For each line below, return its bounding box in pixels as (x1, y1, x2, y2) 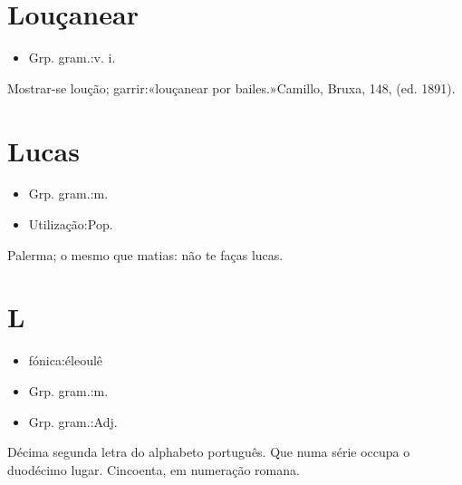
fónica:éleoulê (28, 351, 103, 370)
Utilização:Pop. (28, 215, 113, 234)
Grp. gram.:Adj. (28, 412, 118, 431)
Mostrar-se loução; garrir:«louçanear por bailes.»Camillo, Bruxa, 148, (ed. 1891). (7, 78, 456, 97)
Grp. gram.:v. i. (28, 48, 116, 67)
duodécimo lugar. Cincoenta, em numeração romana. (7, 460, 300, 479)
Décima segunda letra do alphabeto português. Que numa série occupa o (7, 442, 410, 461)
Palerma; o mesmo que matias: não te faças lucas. (7, 245, 284, 264)
